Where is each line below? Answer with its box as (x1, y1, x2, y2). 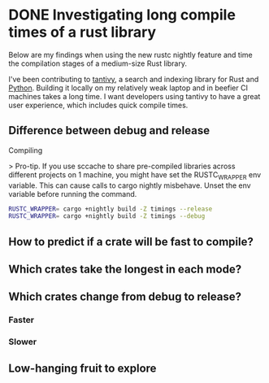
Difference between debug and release (8, 124, 210, 137)
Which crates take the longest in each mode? (8, 263, 242, 276)
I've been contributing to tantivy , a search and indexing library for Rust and (8, 74, 259, 84)
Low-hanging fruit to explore (8, 361, 157, 375)
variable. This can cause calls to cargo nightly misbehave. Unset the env (8, 181, 251, 190)
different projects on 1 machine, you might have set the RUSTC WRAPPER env (8, 169, 262, 181)
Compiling (8, 145, 43, 155)
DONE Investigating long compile (8, 6, 236, 24)
